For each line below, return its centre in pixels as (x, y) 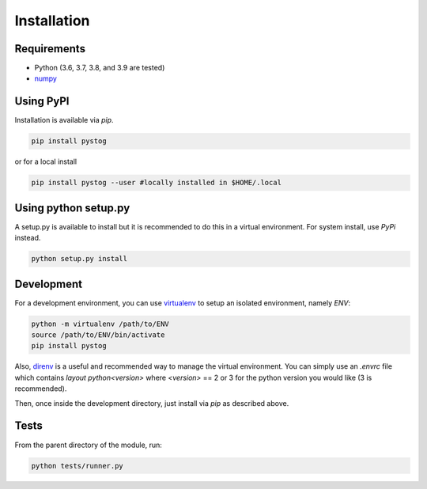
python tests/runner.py (77, 466)
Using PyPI (42, 102)
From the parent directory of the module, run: (88, 445)
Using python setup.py (72, 208)
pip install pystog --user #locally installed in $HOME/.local (157, 183)
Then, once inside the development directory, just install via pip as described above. (152, 403)
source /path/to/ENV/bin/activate (98, 335)
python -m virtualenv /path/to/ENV (100, 324)
